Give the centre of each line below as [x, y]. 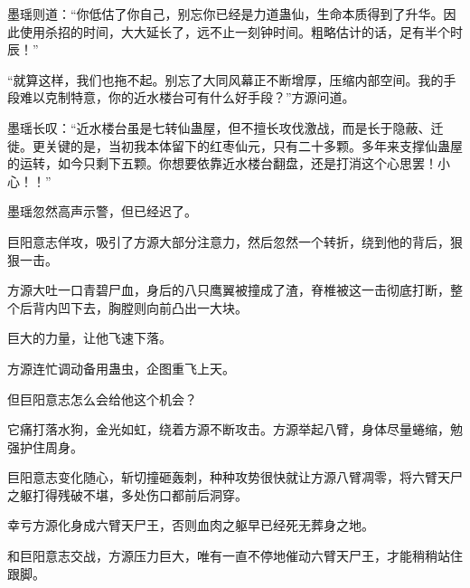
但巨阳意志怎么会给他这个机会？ [102, 398]
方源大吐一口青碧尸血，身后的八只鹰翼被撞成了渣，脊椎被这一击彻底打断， [229, 290]
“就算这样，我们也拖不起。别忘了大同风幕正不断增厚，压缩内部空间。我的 [226, 79]
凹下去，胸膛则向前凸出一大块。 [152, 307]
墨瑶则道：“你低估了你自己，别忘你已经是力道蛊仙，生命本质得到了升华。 [226, 14]
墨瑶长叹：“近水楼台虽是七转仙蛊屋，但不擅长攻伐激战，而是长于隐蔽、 [219, 127]
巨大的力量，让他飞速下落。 [89, 338]
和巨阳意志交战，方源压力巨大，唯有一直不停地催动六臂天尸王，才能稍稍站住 [235, 556]
